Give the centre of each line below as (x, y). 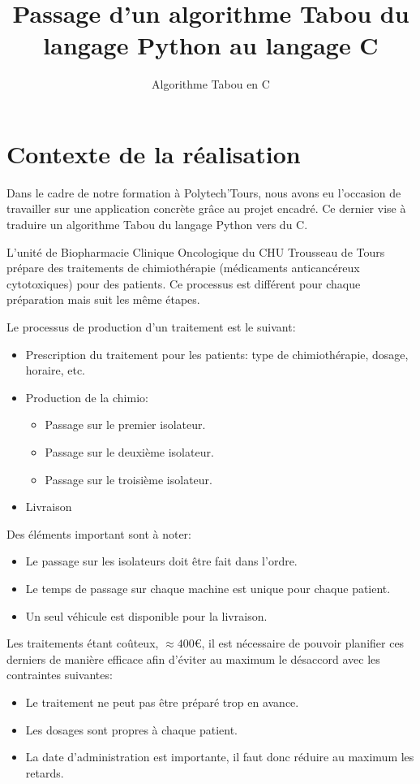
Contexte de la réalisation (154, 153)
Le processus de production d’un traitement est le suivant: (151, 327)
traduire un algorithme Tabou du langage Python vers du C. (157, 225)
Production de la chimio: (87, 397)
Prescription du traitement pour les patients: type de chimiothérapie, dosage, (217, 354)
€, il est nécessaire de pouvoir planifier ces (299, 643)
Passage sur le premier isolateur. (125, 424)
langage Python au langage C (211, 45)
